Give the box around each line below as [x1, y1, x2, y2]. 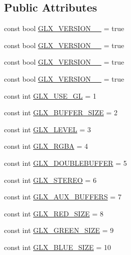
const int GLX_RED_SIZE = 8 [4, 208, 103, 218]
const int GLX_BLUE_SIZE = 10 [4, 241, 111, 252]
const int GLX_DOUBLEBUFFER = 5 [4, 157, 127, 168]
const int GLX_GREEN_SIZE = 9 [4, 225, 114, 235]
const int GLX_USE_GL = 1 [4, 90, 97, 101]
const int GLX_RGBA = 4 [4, 141, 88, 151]
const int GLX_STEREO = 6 [4, 174, 97, 185]
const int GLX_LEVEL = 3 [4, 124, 91, 134]
